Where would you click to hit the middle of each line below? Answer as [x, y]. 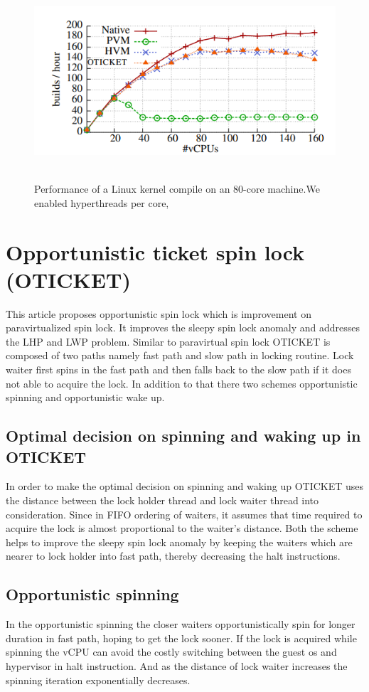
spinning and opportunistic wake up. [85, 397]
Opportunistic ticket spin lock [155, 251]
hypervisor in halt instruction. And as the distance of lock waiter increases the [177, 665]
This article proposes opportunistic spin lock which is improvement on [159, 313]
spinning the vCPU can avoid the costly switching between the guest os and [171, 652]
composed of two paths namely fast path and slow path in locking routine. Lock [180, 355]
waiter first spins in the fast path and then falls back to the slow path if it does [178, 369]
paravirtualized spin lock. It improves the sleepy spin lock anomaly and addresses [183, 328]
